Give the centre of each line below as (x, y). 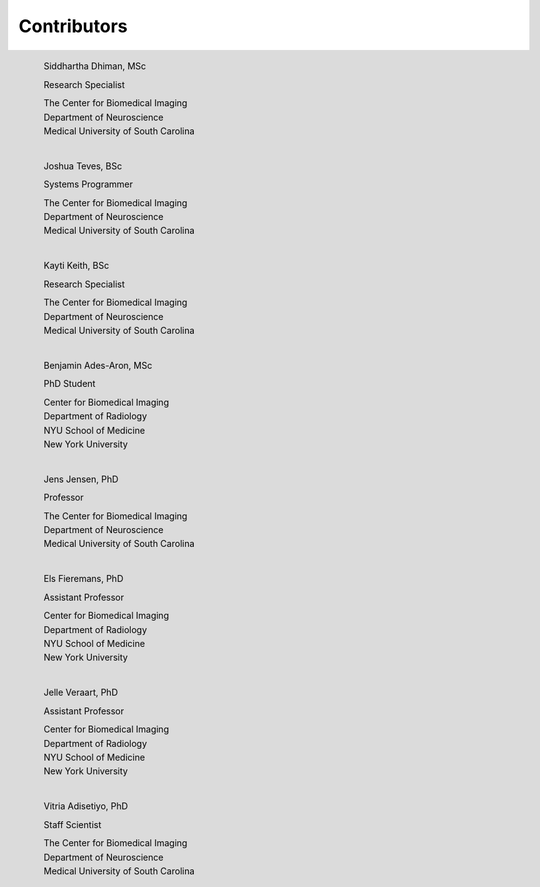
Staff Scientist (72, 824)
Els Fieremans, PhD (83, 579)
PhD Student (69, 384)
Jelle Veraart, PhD (81, 692)
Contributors (73, 26)
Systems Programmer (88, 184)
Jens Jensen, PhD (81, 479)
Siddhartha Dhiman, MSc (95, 66)
